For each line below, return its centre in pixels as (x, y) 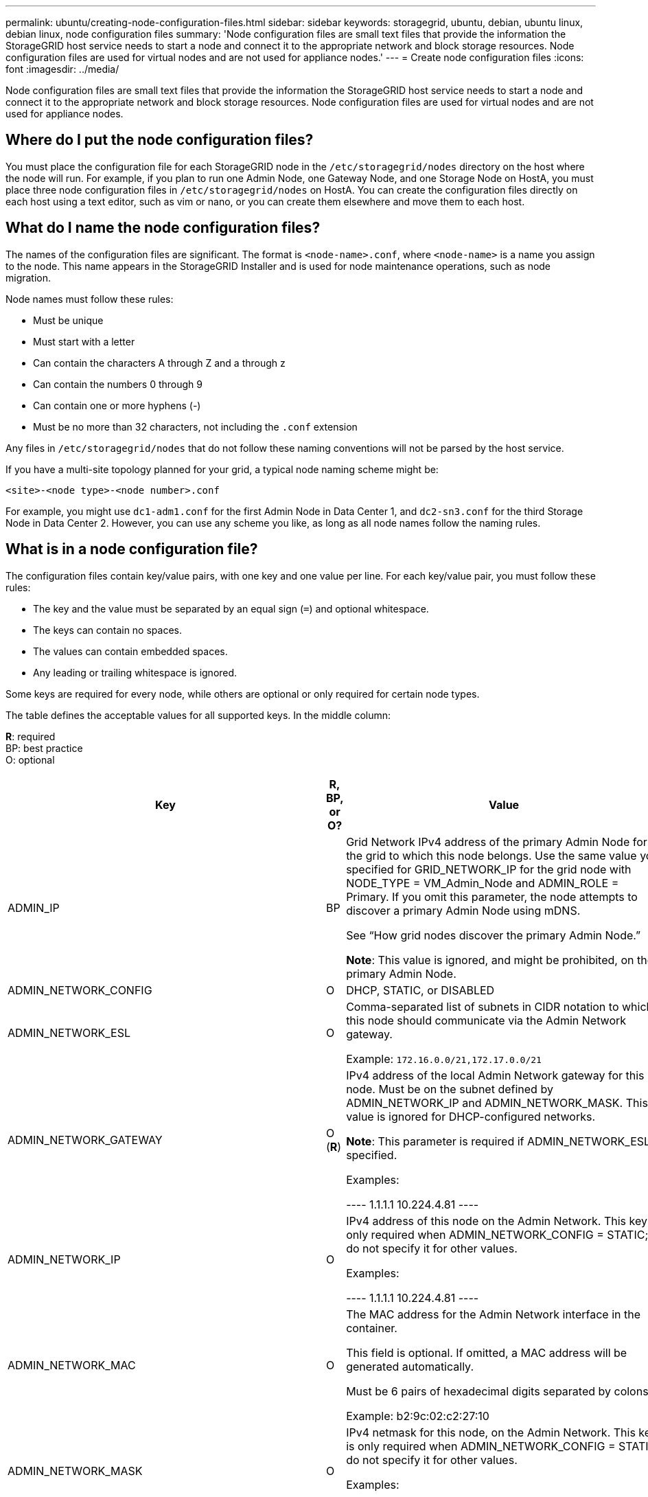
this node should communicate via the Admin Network (486, 1020)
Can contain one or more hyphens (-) (117, 405)
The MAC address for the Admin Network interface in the (493, 1314)
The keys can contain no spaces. (107, 630)
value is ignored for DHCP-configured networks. (471, 1116)
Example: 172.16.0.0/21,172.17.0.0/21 (444, 1059)
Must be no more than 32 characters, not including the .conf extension (195, 426)
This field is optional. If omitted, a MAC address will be (487, 1352)
